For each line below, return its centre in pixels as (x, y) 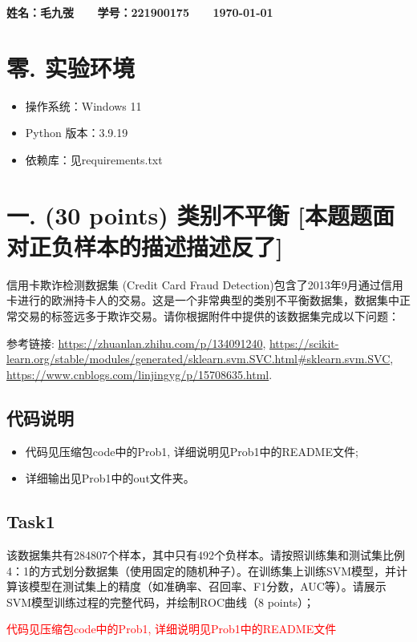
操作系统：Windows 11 (83, 105)
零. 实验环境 (71, 67)
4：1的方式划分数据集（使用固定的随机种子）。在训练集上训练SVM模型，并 (202, 570)
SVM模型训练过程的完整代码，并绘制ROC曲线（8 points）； (161, 602)
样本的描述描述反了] (178, 246)
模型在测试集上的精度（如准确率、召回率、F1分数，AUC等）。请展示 (207, 586)
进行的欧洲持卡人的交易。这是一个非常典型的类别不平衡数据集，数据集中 (208, 300)
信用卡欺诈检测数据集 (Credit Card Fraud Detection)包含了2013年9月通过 (194, 284)
